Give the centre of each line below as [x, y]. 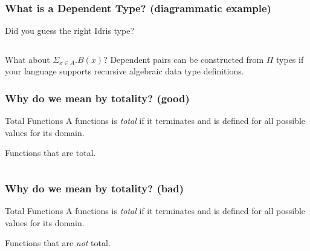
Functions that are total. [50, 153]
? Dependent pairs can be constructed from [184, 59]
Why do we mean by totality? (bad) [95, 188]
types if [290, 59]
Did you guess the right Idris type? [70, 31]
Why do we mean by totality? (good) [97, 98]
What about [27, 59]
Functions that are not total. [58, 243]
